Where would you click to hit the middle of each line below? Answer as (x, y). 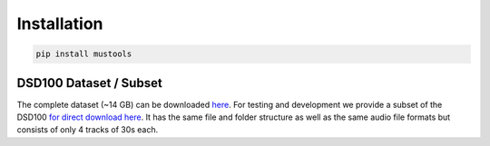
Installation (60, 24)
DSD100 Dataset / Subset (89, 83)
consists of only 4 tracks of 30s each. (88, 130)
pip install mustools (84, 54)
